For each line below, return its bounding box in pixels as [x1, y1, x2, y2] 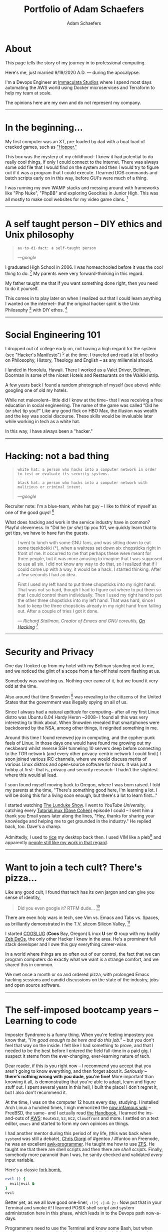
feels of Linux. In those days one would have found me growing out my [5, 740, 151, 746]
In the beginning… [5, 122, 83, 133]
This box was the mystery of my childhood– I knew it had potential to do [5, 153, 153, 159]
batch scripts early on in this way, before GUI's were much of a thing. [5, 175, 148, 181]
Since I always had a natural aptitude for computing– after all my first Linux [5, 708, 159, 714]
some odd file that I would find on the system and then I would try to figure [5, 164, 159, 170]
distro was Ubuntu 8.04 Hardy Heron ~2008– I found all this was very [5, 714, 148, 720]
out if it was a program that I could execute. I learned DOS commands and [5, 169, 157, 175]
